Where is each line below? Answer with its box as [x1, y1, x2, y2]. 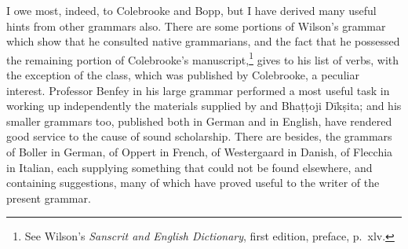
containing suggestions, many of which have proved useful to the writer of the [6, 174, 380, 191]
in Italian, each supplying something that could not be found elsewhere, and [6, 159, 373, 175]
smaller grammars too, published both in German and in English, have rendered [6, 112, 392, 129]
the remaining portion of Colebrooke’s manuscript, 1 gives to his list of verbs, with [6, 49, 399, 68]
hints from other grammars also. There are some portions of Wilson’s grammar [6, 17, 386, 34]
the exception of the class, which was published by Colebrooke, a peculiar [6, 67, 359, 83]
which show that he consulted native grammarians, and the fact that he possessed [6, 33, 400, 49]
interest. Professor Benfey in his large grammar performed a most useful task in [6, 82, 390, 98]
